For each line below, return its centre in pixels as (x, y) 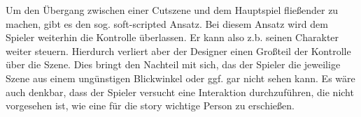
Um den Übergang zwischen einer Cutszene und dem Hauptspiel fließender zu (172, 10)
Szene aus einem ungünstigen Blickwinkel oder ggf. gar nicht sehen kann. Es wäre (180, 78)
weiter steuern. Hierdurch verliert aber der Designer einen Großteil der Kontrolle (178, 50)
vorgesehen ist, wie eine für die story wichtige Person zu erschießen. (150, 106)
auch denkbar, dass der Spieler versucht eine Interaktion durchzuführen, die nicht (180, 92)
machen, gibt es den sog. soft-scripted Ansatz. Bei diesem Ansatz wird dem (167, 23)
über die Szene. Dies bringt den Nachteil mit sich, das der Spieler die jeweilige (173, 64)
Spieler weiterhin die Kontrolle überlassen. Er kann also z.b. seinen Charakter (172, 37)
